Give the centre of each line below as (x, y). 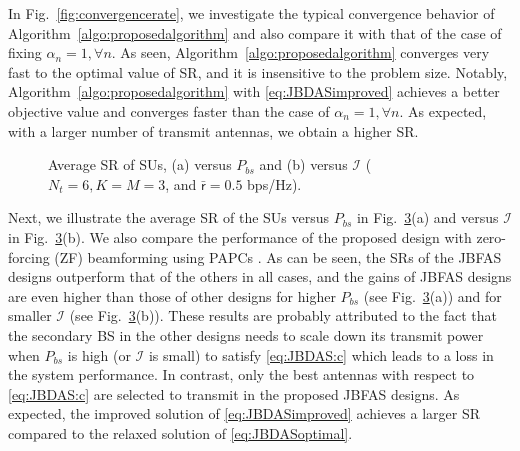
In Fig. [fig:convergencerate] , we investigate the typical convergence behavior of (251, 13)
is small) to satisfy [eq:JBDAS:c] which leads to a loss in (321, 354)
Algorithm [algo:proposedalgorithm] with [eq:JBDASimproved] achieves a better (254, 91)
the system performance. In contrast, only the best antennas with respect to (241, 374)
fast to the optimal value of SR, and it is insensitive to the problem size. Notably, (258, 71)
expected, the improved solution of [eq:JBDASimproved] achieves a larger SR (244, 413)
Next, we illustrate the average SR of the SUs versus (169, 217)
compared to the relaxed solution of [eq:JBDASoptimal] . (180, 432)
